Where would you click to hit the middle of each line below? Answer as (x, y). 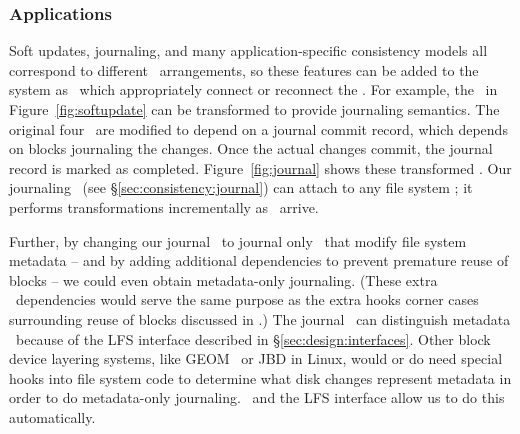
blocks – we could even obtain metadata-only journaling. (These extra (223, 279)
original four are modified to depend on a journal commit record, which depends (258, 128)
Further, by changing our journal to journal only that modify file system (238, 240)
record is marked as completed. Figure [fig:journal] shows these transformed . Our (260, 167)
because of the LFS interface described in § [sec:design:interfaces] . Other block (253, 338)
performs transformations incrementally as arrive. (164, 206)
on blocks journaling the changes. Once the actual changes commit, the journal (251, 148)
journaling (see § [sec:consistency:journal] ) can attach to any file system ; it (241, 187)
